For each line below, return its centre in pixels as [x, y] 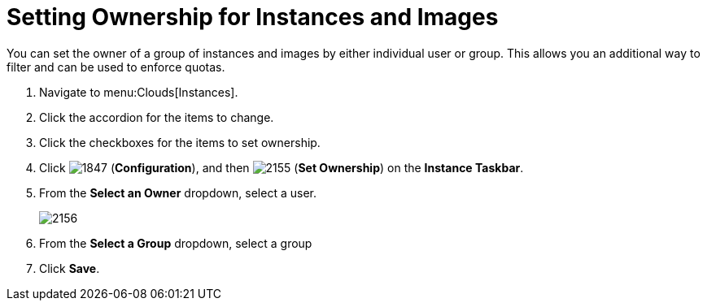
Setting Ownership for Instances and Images [253, 17]
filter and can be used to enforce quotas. [116, 67]
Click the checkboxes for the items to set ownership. [180, 142]
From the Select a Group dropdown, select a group [176, 243]
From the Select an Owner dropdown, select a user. [178, 192]
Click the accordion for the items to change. [157, 117]
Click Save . [70, 268]
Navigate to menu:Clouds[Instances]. [139, 92]
